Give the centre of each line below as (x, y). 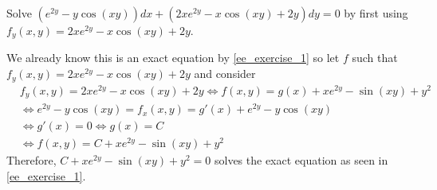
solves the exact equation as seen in (301, 160)
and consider (225, 74)
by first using (376, 13)
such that (375, 58)
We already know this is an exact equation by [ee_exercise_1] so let (173, 58)
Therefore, (31, 160)
